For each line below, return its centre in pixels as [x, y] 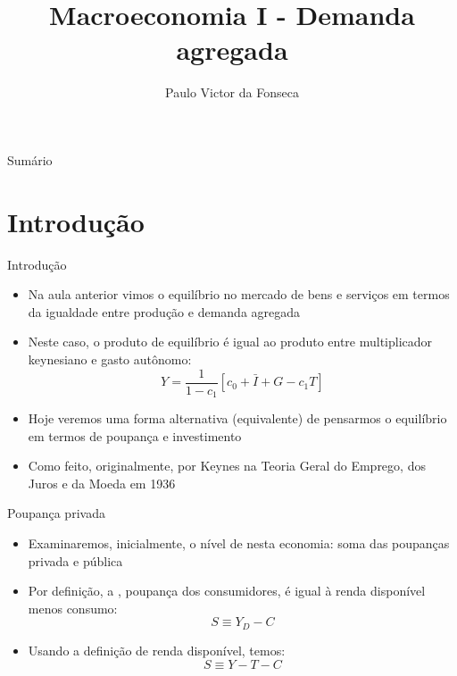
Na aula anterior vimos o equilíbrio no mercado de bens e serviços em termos [239, 294]
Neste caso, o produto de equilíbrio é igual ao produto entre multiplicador [230, 342]
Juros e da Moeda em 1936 [102, 483]
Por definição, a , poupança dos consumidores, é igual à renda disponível [227, 591]
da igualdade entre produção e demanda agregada [164, 311]
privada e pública [75, 560]
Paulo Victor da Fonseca [232, 92]
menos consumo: [73, 608]
